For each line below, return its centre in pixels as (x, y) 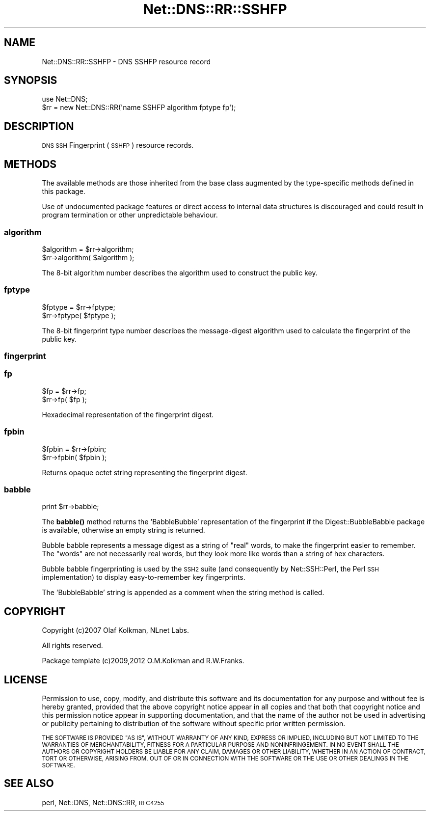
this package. (64, 191)
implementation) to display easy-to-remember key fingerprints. (144, 577)
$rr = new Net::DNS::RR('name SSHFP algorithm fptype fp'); (139, 108)
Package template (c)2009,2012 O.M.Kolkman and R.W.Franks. (143, 661)
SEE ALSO (29, 784)
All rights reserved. (72, 646)
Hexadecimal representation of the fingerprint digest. (128, 414)
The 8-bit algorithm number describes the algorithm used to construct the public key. (180, 272)
